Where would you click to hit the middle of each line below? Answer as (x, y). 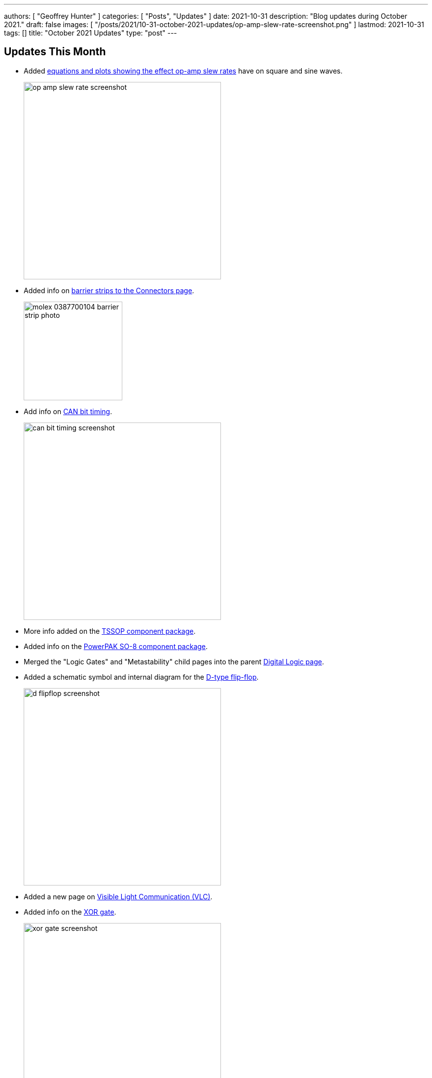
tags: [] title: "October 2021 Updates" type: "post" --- (90, 33)
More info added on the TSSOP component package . (110, 631)
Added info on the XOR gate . (70, 912)
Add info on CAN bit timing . (68, 411)
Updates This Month (55, 52)
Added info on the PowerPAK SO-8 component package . (116, 646)
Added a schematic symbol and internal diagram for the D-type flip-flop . (141, 677)
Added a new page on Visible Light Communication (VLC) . (118, 896)
